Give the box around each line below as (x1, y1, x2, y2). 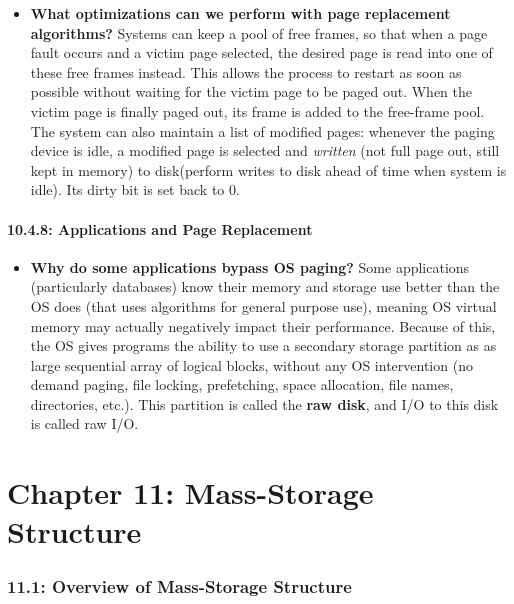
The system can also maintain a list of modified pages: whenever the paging (30, 120, 495, 141)
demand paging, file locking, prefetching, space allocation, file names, (30, 374, 454, 395)
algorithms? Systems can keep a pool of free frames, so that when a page (30, 22, 488, 43)
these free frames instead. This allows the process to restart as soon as (30, 61, 462, 82)
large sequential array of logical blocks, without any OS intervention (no (30, 354, 473, 375)
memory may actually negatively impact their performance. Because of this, (30, 315, 496, 336)
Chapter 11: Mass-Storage (7, 472, 374, 513)
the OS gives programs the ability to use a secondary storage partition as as (30, 335, 497, 356)
